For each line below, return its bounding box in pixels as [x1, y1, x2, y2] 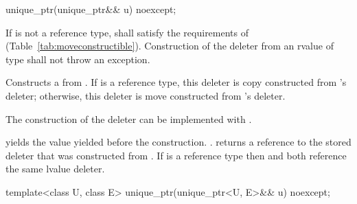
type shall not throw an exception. [5, 52, 150, 66]
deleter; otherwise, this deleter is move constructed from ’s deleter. [5, 88, 286, 102]
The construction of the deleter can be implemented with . [5, 111, 252, 126]
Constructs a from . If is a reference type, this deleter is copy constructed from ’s [5, 75, 347, 89]
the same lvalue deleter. [5, 161, 105, 176]
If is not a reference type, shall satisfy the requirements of [5, 25, 249, 39]
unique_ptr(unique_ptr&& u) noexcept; [5, 2, 176, 16]
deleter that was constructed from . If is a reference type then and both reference [5, 148, 347, 162]
